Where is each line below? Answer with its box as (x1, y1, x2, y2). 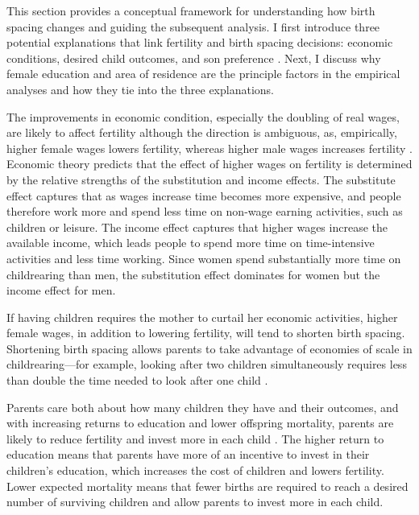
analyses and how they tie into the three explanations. (6, 80, 274, 97)
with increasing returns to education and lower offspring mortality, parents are (6, 414, 394, 431)
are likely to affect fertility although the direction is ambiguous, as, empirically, (6, 124, 397, 141)
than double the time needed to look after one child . (6, 372, 268, 389)
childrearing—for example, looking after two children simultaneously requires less (6, 356, 407, 373)
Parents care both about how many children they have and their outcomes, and (6, 398, 399, 415)
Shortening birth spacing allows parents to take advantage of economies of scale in (6, 340, 413, 356)
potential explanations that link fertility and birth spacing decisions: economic (6, 34, 393, 51)
